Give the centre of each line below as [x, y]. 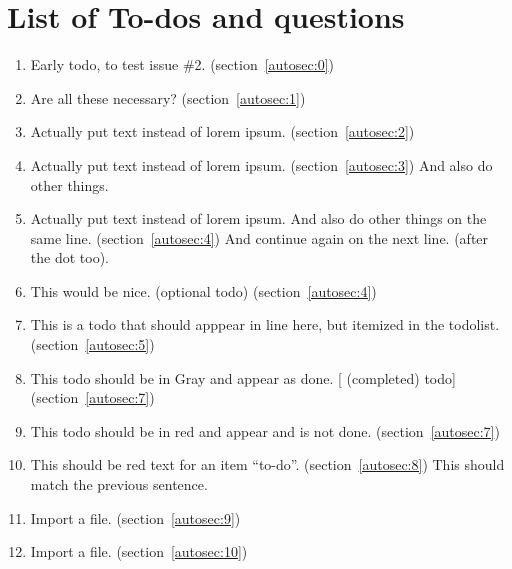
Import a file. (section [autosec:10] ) [139, 551]
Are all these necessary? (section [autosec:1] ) [168, 97]
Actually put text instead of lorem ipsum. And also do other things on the [258, 218]
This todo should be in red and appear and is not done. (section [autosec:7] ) [265, 430]
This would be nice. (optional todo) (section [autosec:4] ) [203, 290]
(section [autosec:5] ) [92, 344]
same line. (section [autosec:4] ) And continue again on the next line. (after [259, 237]
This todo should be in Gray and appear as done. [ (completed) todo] [243, 377]
